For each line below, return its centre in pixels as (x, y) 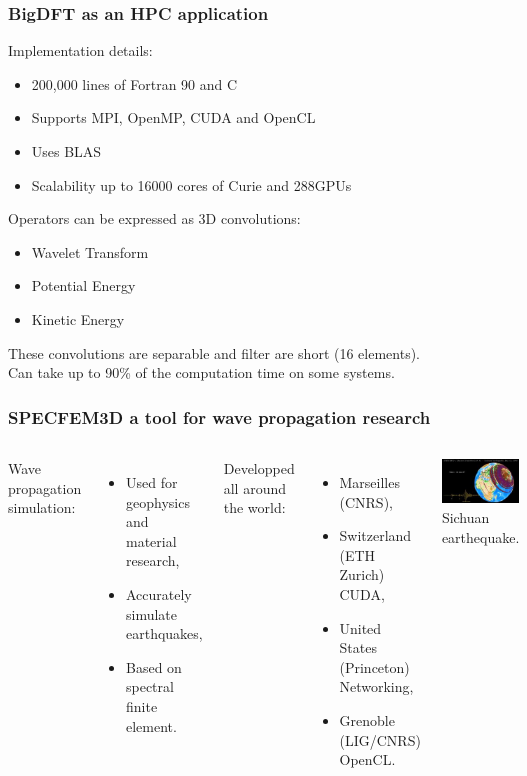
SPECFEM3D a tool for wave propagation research (219, 416)
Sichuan (465, 516)
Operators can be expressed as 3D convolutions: (154, 218)
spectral (149, 686)
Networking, (376, 686)
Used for (151, 481)
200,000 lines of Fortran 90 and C (134, 83)
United (360, 627)
